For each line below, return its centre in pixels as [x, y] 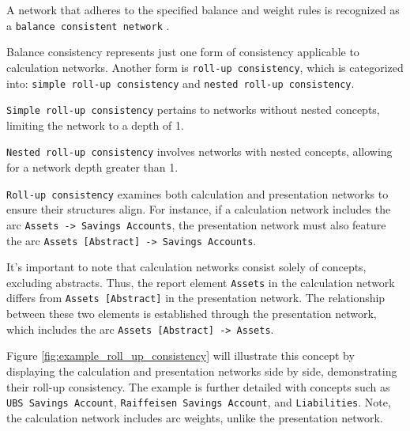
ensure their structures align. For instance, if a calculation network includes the [199, 209]
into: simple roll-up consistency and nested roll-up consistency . [181, 83]
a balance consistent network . [88, 25]
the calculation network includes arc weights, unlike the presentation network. [195, 417]
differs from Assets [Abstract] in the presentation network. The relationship [196, 298]
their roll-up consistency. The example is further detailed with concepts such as [198, 386]
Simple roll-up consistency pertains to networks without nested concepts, [193, 110]
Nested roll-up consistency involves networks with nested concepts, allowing [199, 151]
